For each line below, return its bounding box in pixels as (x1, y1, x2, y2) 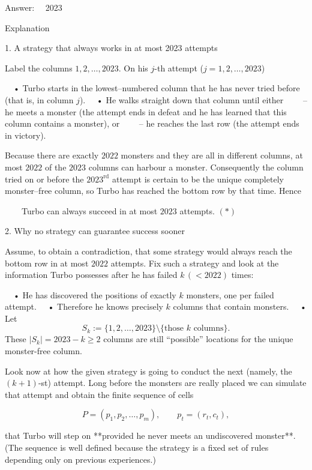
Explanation (5, 21, 50, 34)
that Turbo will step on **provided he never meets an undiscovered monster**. (5, 429, 296, 442)
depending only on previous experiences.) (5, 453, 156, 465)
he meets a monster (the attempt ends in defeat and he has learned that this (5, 105, 287, 118)
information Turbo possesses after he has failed (5, 268, 178, 281)
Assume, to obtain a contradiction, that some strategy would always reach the (5, 244, 292, 257)
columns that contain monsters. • (173, 300, 307, 313)
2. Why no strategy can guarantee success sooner (5, 224, 185, 237)
